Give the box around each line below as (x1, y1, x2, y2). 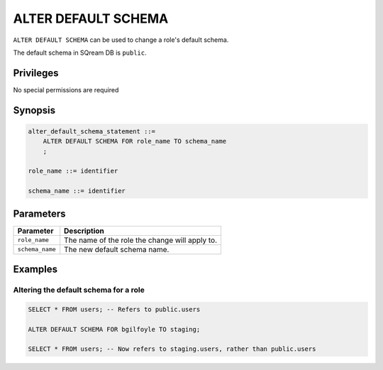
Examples (13, 263, 58, 276)
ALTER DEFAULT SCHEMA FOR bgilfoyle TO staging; (28, 325, 201, 333)
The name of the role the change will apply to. (64, 235, 218, 245)
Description (64, 226, 104, 236)
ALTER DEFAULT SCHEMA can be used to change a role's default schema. (13, 36, 229, 44)
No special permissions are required (13, 85, 119, 94)
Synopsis (13, 104, 56, 116)
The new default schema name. (64, 244, 170, 254)
